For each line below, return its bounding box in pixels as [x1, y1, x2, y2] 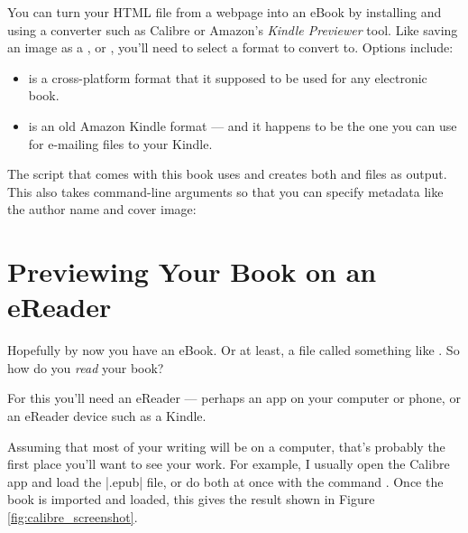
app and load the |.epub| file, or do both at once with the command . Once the [7, 472, 444, 491]
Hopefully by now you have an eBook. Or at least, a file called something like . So [7, 341, 460, 360]
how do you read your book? [7, 358, 164, 377]
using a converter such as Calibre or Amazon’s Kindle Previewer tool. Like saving [7, 20, 458, 39]
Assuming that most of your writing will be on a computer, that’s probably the [7, 436, 445, 455]
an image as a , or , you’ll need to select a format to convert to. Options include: [7, 38, 454, 57]
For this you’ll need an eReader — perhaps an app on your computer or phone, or [7, 388, 461, 407]
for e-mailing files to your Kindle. [28, 134, 213, 153]
